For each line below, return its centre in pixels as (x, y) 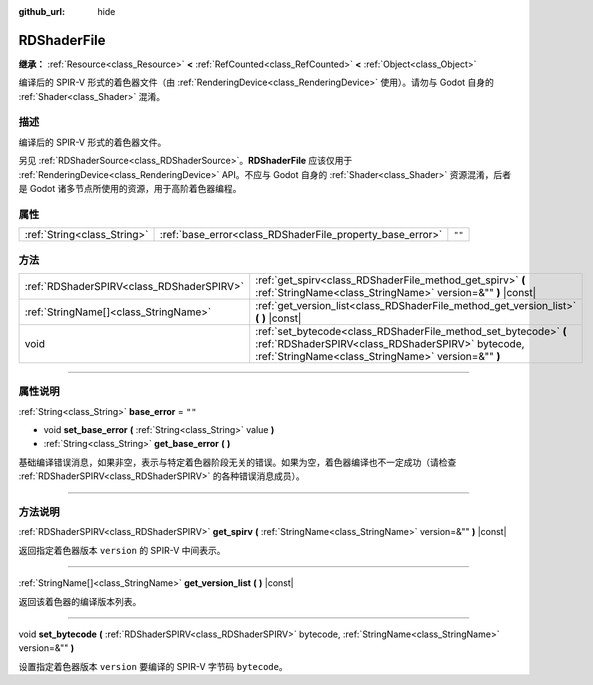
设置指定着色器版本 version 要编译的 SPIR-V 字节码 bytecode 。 (153, 666)
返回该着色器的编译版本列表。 (80, 601)
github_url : (41, 11)
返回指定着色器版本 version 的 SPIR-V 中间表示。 (122, 550)
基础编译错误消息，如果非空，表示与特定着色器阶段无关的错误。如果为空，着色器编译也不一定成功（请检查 (237, 462)
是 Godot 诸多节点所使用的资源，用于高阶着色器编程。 (130, 188)
